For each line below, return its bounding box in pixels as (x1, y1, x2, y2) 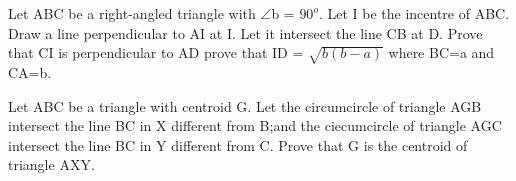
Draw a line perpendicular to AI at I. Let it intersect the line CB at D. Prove (8, 22, 483, 43)
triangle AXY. (8, 154, 95, 175)
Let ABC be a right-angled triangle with (8, 3, 256, 23)
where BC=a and (388, 42, 495, 63)
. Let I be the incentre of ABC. (318, 3, 510, 23)
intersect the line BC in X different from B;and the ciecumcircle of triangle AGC (8, 115, 502, 136)
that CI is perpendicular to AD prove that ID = (8, 42, 304, 63)
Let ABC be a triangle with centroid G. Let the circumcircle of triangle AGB (8, 95, 482, 116)
